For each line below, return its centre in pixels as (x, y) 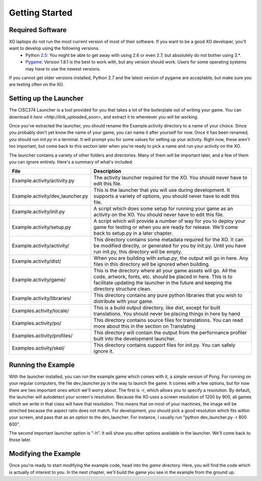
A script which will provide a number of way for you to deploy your (170, 221)
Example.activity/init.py (38, 212)
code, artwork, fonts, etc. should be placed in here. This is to (163, 277)
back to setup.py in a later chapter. (133, 233)
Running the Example (42, 365)
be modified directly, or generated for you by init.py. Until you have (170, 246)
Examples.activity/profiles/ (42, 336)
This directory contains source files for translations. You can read (168, 320)
